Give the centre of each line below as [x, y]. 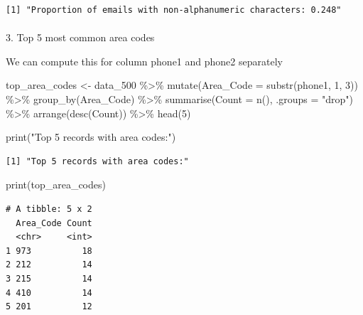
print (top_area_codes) [56, 185]
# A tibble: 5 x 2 [49, 209]
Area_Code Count [54, 223]
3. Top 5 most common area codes [80, 37]
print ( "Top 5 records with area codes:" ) [91, 137]
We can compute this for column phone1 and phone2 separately [144, 61]
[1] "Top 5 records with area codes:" [97, 161]
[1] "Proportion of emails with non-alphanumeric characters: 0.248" [174, 10]
